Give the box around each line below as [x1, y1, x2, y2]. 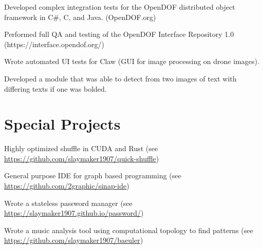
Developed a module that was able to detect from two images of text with [4, 73, 237, 84]
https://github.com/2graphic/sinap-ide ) [4, 180, 129, 191]
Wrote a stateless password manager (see [4, 197, 133, 208]
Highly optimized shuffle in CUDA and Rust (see [4, 143, 158, 154]
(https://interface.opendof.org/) [4, 38, 105, 49]
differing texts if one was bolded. [4, 83, 107, 94]
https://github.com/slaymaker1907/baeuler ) [4, 235, 143, 245]
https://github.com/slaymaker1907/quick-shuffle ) [4, 153, 159, 163]
